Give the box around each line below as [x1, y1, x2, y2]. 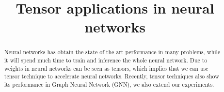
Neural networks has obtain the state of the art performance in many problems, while [4, 48, 221, 56]
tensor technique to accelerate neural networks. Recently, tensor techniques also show [4, 72, 219, 80]
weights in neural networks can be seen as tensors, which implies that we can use [4, 64, 208, 72]
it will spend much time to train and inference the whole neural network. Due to [4, 56, 208, 64]
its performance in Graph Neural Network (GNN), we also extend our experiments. [4, 80, 214, 88]
